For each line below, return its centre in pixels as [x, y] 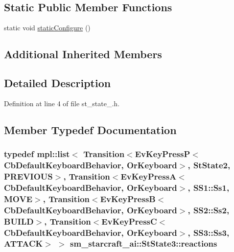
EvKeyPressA [149, 176]
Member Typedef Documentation [90, 129]
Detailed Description [58, 82]
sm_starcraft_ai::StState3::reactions [144, 243]
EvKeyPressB [128, 198]
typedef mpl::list [37, 154]
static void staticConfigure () [47, 28]
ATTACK [23, 243]
